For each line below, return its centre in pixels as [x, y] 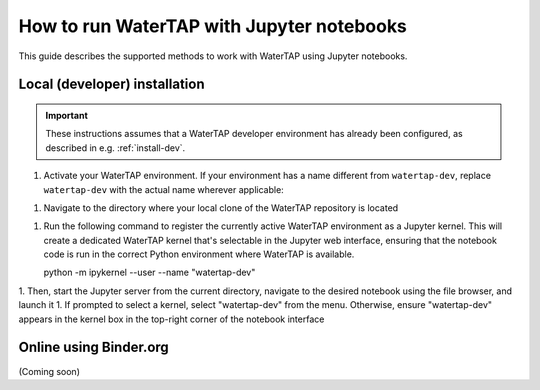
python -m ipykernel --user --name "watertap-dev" [149, 272]
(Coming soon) [49, 371]
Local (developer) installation [111, 84]
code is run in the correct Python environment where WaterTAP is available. [199, 254]
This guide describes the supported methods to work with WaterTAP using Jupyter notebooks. [213, 56]
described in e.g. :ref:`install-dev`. [115, 147]
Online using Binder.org [93, 347]
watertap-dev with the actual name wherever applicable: [163, 189]
